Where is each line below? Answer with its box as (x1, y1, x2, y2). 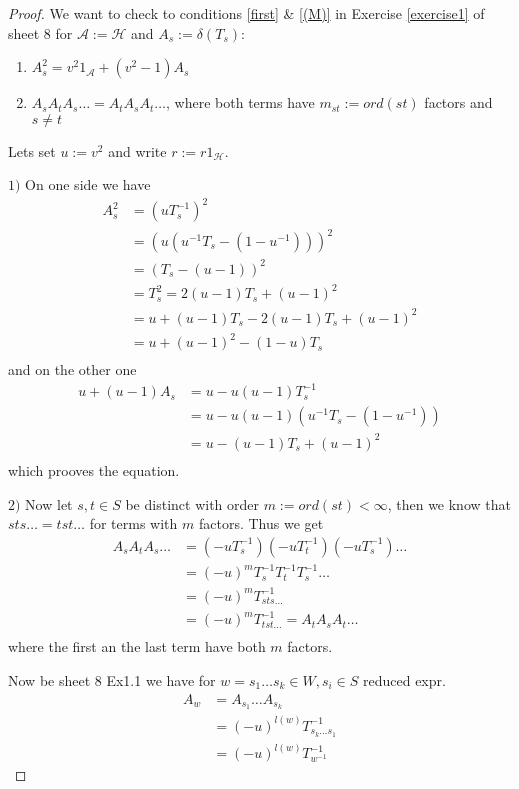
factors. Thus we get (198, 513, 324, 534)
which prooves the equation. (8, 459, 180, 480)
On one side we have (25, 174, 151, 195)
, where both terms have (166, 92, 315, 113)
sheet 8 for (8, 22, 73, 43)
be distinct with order (125, 493, 260, 514)
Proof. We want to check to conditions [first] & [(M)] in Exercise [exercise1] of (8, 3, 485, 23)
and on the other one (8, 359, 137, 380)
